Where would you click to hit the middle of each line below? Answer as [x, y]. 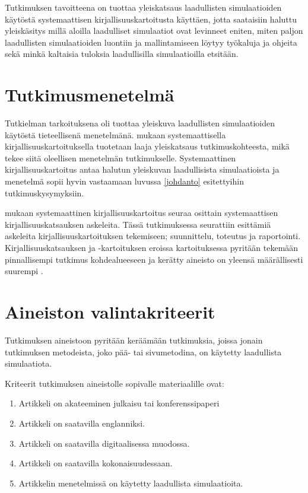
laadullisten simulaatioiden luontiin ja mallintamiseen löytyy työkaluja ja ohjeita [151, 42]
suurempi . [24, 271]
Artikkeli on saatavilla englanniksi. [82, 423]
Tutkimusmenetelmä [90, 95]
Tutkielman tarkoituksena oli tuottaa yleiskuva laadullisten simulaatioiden [140, 123]
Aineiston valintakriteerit [110, 311]
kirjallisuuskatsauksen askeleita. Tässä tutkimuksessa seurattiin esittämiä [138, 224]
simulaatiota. [28, 363]
